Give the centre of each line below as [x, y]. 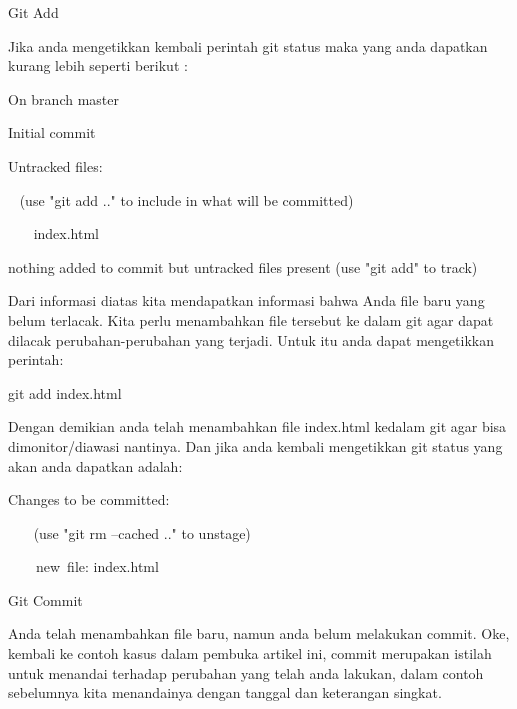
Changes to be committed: [89, 499]
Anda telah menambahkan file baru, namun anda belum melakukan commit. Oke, [259, 633]
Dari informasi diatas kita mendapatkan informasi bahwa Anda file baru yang [246, 300]
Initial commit [52, 132]
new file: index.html [97, 566]
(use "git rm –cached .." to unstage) [142, 532]
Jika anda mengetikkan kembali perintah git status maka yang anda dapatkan [248, 45]
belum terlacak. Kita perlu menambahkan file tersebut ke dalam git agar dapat [251, 319]
